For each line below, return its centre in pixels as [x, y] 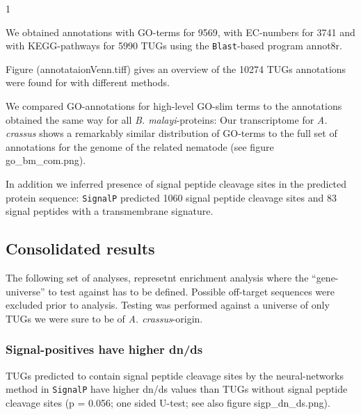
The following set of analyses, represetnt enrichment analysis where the [157, 278]
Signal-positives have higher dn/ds [104, 349]
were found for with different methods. [88, 82]
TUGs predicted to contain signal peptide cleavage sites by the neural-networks [175, 375]
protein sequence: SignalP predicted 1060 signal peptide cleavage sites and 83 [171, 197]
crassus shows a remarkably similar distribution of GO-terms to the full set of [171, 133]
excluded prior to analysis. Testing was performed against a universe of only [168, 305]
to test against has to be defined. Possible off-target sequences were [191, 291]
